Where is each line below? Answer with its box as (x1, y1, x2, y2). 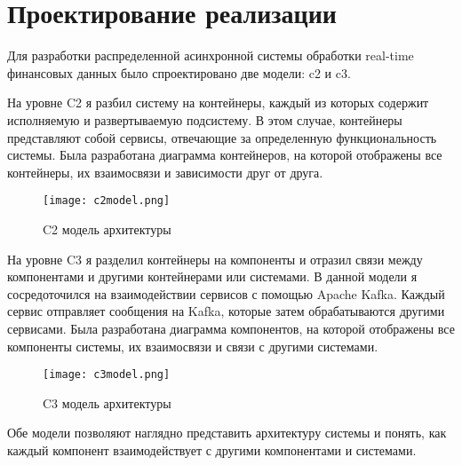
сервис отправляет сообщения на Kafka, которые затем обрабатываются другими (7, 302, 445, 320)
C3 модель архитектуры (43, 393, 171, 412)
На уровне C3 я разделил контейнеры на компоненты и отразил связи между (7, 249, 423, 268)
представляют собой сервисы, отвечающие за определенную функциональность (7, 128, 437, 146)
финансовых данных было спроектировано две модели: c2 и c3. (7, 63, 351, 82)
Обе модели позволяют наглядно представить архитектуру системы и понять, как (7, 423, 447, 442)
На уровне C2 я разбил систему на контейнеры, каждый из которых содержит (7, 93, 429, 112)
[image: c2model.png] (43, 194, 171, 208)
